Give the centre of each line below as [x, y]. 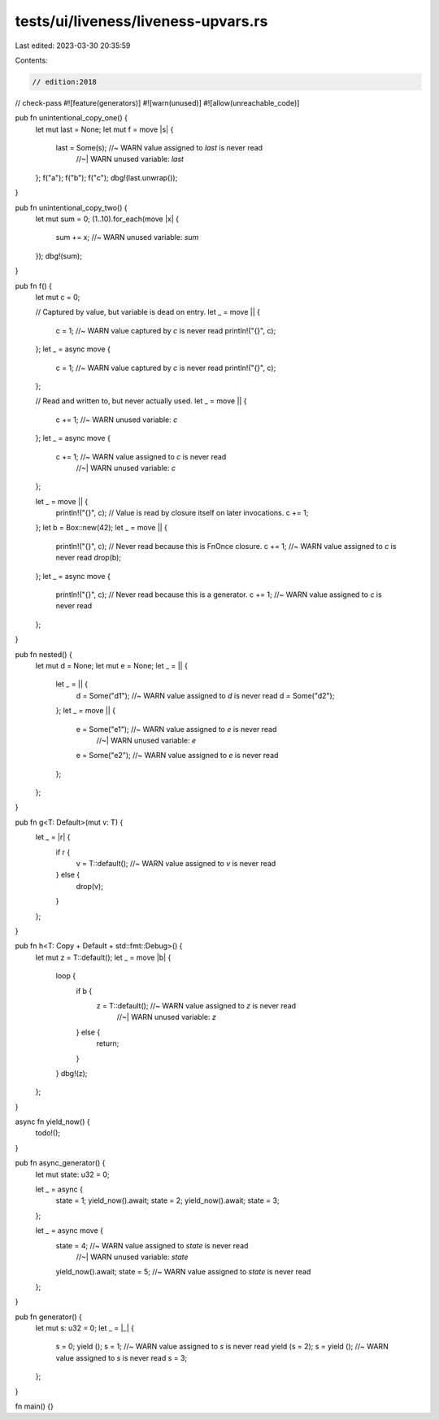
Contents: [31, 60]
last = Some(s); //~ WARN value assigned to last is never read [159, 148]
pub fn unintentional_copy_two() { [71, 207]
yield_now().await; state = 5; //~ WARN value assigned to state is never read [183, 1272]
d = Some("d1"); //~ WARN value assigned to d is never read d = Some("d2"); [205, 695]
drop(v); [89, 886]
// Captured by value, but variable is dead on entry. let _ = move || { [148, 312]
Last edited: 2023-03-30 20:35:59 [73, 46]
